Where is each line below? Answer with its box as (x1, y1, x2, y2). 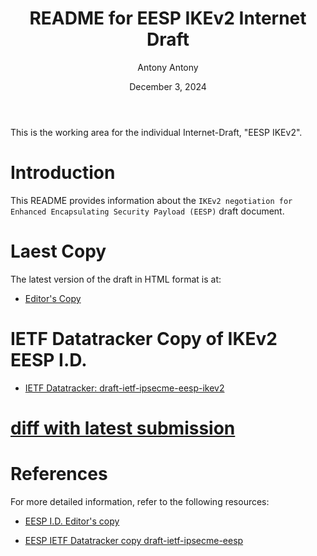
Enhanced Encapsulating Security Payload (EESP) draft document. (10, 205, 285, 217)
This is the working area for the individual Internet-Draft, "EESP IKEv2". (10, 126, 303, 138)
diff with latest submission (10, 417, 236, 439)
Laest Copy (10, 240, 107, 263)
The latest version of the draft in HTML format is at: (10, 273, 222, 285)
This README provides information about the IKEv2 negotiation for (10, 194, 293, 206)
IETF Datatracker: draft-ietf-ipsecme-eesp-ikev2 (24, 382, 225, 394)
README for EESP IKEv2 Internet (29, 7, 307, 30)
